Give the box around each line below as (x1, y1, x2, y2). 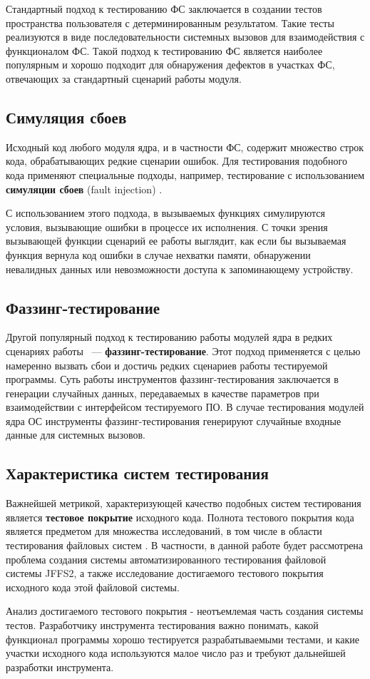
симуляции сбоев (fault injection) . (6, 181, 163, 196)
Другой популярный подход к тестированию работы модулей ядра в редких (6, 330, 333, 344)
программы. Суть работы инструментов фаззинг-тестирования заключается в (6, 372, 339, 387)
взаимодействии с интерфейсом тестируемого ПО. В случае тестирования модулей (6, 399, 364, 414)
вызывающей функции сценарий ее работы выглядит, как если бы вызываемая (6, 233, 346, 248)
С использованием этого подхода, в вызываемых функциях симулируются (6, 205, 325, 220)
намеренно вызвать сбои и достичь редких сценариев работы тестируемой (6, 357, 328, 372)
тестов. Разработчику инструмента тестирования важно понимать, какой (6, 618, 319, 633)
